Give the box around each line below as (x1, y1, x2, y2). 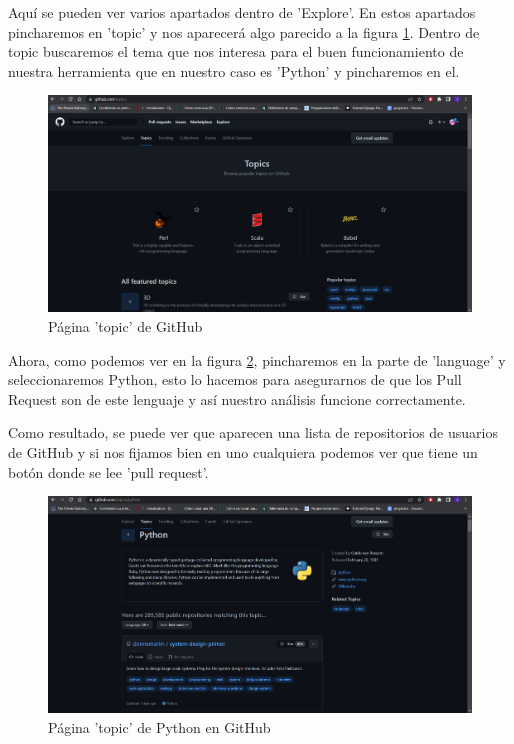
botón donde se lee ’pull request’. (8, 461, 209, 482)
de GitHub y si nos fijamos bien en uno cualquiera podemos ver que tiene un (8, 441, 478, 462)
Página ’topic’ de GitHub (48, 315, 203, 336)
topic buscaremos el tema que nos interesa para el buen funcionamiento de (8, 41, 464, 62)
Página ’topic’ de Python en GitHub (48, 716, 271, 737)
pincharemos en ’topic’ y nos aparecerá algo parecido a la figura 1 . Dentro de (8, 21, 480, 42)
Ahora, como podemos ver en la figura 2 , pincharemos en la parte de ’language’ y (8, 349, 506, 370)
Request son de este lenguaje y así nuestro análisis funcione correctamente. (8, 388, 466, 409)
